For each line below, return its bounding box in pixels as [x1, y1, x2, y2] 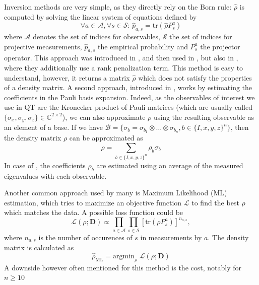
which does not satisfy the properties [138, 72, 252, 83]
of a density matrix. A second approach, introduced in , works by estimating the [4, 82, 252, 93]
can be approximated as [69, 132, 143, 143]
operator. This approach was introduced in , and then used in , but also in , [4, 52, 238, 63]
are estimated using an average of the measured [96, 160, 243, 170]
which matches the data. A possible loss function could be [4, 207, 183, 218]
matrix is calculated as [4, 242, 74, 253]
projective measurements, [4, 41, 82, 51]
